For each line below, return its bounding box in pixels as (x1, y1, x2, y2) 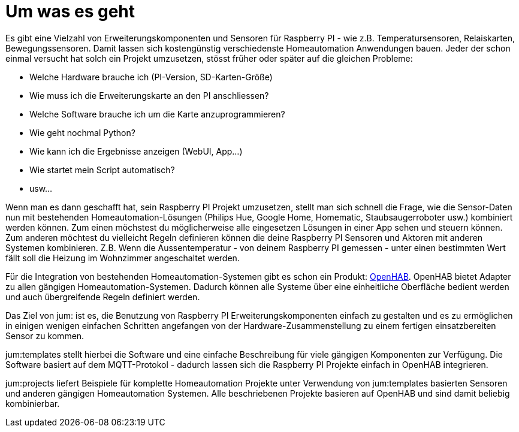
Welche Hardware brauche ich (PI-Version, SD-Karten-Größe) (29, 71, 273, 82)
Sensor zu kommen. (5, 330, 85, 341)
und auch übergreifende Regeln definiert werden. (5, 291, 200, 302)
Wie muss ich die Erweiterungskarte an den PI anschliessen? (29, 90, 269, 101)
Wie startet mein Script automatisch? (29, 164, 175, 175)
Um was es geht (5, 1, 135, 22)
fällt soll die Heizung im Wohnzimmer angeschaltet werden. (5, 252, 240, 263)
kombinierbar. (5, 398, 60, 409)
